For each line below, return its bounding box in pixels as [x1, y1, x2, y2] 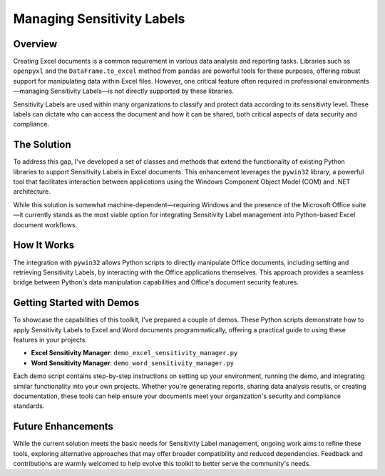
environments [329, 76, 370, 85]
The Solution [13, 139, 71, 151]
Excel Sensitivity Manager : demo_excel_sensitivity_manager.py [31, 349, 238, 357]
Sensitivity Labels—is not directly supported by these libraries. [50, 86, 235, 96]
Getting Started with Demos [13, 297, 140, 309]
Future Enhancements [13, 420, 114, 432]
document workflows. [13, 220, 78, 229]
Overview [13, 38, 58, 50]
